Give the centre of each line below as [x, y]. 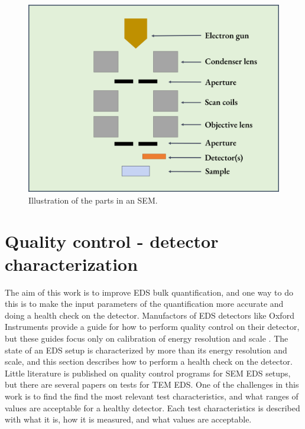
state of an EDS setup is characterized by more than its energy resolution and [146, 350]
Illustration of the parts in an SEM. [93, 200]
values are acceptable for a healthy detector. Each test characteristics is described [152, 407]
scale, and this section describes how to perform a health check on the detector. [149, 361]
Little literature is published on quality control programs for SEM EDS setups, [148, 373]
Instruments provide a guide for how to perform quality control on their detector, [152, 327]
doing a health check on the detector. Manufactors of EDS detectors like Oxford [150, 315]
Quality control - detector [112, 240]
